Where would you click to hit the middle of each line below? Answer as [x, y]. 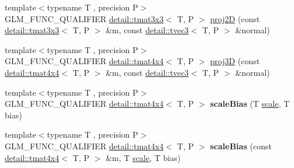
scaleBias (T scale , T [250, 104]
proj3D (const [235, 61]
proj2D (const [235, 18]
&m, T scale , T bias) [143, 157]
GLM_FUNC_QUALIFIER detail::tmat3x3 [84, 18]
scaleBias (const [241, 146]
